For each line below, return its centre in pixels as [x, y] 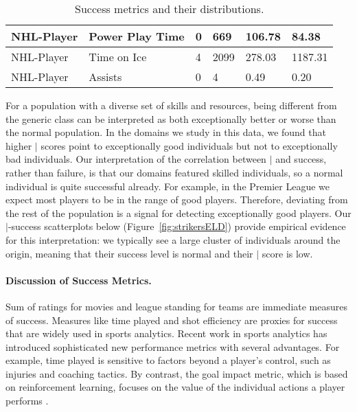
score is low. [287, 253]
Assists [105, 77]
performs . [27, 401]
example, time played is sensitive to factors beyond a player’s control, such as [168, 360]
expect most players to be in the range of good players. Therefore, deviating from [177, 199]
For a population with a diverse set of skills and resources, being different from [171, 105]
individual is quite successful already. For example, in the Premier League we [168, 186]
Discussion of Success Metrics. [79, 280]
